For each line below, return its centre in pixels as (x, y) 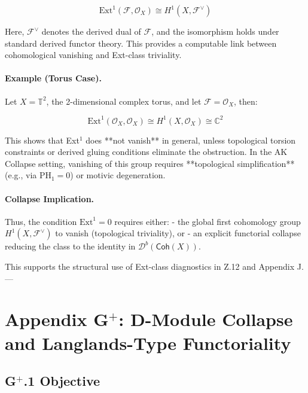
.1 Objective (62, 381)
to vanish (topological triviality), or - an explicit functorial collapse (178, 233)
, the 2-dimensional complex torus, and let (124, 101)
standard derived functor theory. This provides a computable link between (141, 43)
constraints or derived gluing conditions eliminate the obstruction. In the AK (146, 152)
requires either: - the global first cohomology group (208, 221)
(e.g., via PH (28, 175)
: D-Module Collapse (206, 319)
